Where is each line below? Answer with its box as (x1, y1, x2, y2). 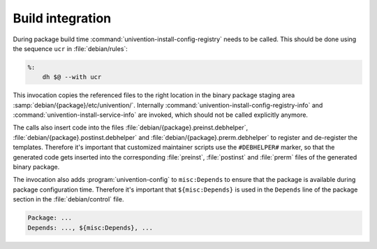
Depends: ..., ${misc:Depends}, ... (27, 224, 154, 232)
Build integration (13, 10, 112, 26)
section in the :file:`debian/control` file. (13, 195, 124, 204)
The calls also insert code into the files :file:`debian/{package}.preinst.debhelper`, (13, 123, 249, 132)
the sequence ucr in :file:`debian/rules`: (13, 44, 128, 52)
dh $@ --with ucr (42, 73, 102, 81)
